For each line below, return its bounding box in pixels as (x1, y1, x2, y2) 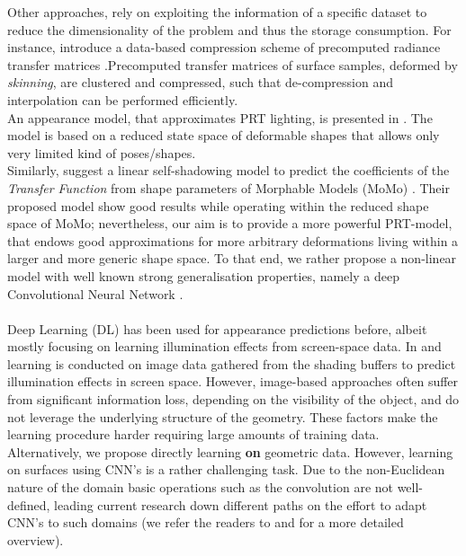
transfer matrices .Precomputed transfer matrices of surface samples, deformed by (7, 55, 458, 74)
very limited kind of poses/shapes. (7, 143, 196, 162)
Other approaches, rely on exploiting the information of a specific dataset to (7, 3, 427, 21)
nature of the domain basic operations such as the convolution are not (7, 478, 393, 497)
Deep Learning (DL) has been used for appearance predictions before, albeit (7, 319, 427, 338)
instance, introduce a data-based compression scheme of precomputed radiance (7, 38, 441, 57)
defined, (7, 495, 50, 514)
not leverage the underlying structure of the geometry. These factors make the (7, 407, 438, 426)
